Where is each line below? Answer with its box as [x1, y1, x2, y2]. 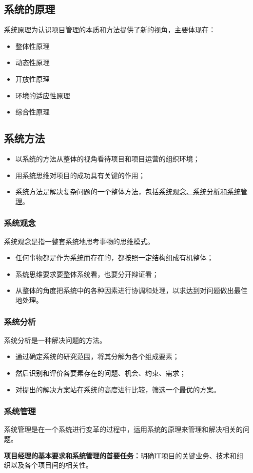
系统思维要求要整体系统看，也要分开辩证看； [15, 269, 159, 279]
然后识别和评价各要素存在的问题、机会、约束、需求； [15, 367, 186, 378]
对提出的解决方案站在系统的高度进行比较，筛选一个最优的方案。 [15, 384, 220, 394]
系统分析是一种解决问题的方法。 [4, 335, 106, 345]
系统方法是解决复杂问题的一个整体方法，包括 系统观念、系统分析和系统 [15, 186, 241, 197]
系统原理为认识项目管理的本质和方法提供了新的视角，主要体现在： [4, 24, 215, 35]
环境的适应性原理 [15, 90, 70, 100]
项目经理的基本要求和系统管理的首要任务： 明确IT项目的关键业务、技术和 [4, 450, 237, 460]
